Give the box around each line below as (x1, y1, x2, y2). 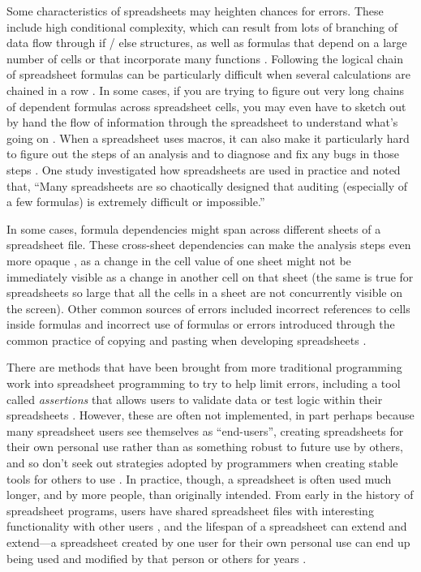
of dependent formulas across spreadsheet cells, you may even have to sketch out (6, 97, 406, 114)
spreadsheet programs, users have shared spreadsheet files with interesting (6, 501, 374, 518)
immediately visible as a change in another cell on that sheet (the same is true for (6, 268, 414, 285)
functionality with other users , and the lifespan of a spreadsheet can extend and (6, 518, 407, 535)
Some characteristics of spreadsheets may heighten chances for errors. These (6, 2, 384, 19)
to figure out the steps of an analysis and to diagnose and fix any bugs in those (6, 145, 399, 162)
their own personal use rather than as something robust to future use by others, (6, 438, 403, 455)
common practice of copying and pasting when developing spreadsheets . (6, 331, 367, 348)
